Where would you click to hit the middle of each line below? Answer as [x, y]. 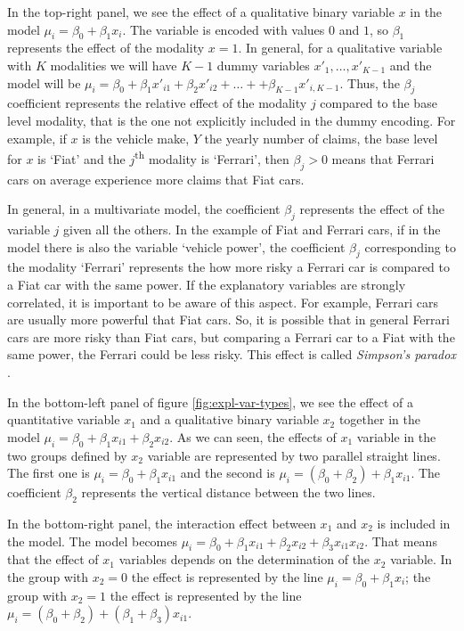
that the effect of [53, 559]
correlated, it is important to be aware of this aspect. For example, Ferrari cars [223, 302]
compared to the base [379, 103]
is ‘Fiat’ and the [81, 158]
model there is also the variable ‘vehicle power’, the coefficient [176, 246]
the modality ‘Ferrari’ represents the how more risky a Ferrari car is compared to [228, 267]
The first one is [49, 473]
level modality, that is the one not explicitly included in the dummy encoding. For [232, 120]
